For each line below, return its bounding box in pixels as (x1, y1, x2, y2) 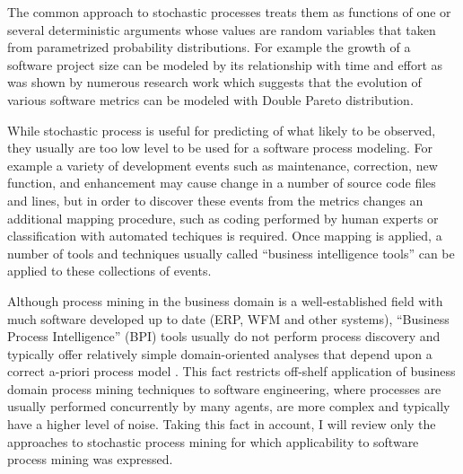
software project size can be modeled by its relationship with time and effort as (7, 55, 443, 74)
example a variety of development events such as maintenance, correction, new (7, 155, 438, 174)
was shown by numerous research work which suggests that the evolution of (7, 73, 422, 92)
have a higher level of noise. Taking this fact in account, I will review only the (7, 415, 436, 434)
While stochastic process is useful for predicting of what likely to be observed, (7, 120, 436, 139)
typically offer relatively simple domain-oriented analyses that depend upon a (7, 344, 432, 363)
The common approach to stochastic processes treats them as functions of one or (7, 3, 451, 21)
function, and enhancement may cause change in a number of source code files (7, 173, 436, 192)
